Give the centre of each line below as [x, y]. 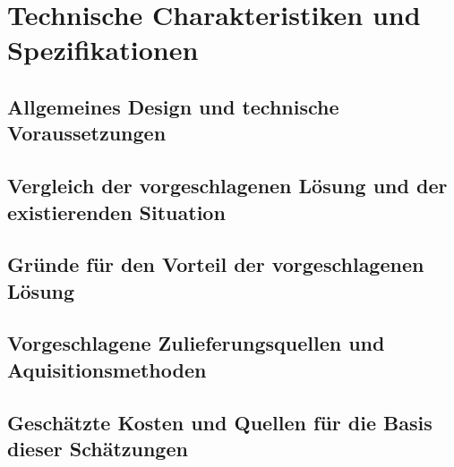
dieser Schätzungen [98, 449]
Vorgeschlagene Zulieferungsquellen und [196, 343]
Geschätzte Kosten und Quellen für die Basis [220, 422]
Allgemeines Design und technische [173, 106]
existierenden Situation [116, 212]
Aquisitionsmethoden [107, 369]
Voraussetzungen [87, 133]
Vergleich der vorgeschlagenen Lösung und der [227, 186]
